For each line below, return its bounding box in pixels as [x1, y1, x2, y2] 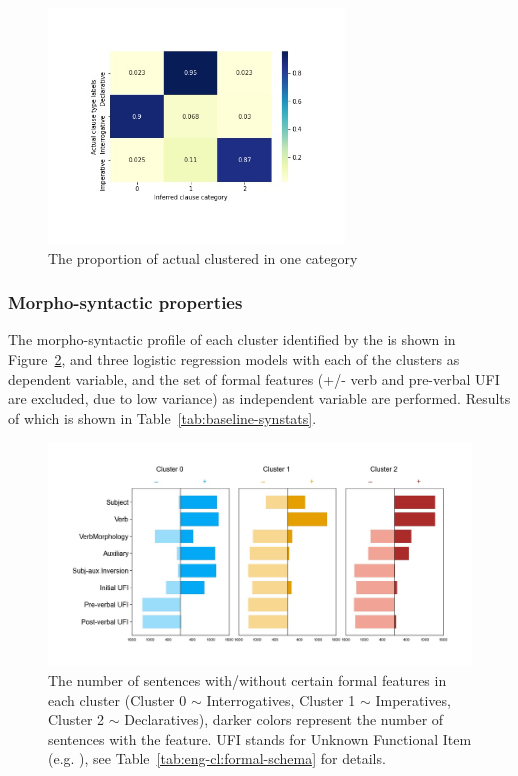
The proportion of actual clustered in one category [48, 247, 358, 268]
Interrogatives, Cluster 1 [206, 689, 356, 710]
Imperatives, [375, 689, 451, 710]
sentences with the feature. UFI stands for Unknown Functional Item [48, 728, 472, 749]
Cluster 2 [48, 709, 105, 730]
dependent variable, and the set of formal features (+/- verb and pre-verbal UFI [8, 368, 500, 389]
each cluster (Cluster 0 [48, 689, 187, 710]
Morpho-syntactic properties [8, 290, 243, 315]
